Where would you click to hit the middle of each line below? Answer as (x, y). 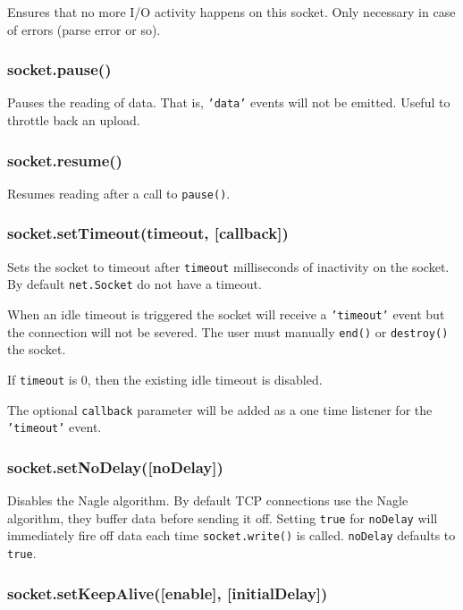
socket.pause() (59, 69)
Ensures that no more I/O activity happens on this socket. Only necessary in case (231, 12)
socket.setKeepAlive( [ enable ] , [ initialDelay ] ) (168, 593)
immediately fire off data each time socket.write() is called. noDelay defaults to (231, 535)
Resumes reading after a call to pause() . (119, 193)
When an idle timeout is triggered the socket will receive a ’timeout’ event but (226, 314)
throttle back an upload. (74, 120)
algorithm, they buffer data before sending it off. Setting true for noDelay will (223, 517)
